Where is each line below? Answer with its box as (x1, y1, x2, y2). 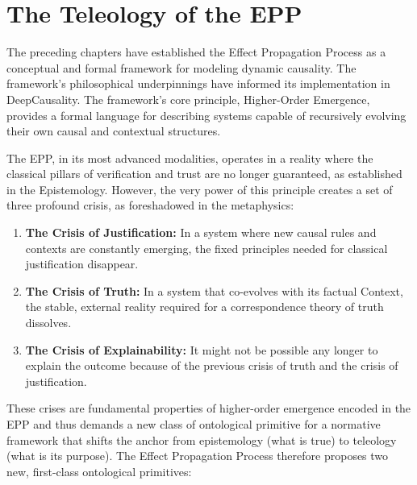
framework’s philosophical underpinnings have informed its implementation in (6, 75, 390, 92)
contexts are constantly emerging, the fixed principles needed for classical (25, 239, 388, 256)
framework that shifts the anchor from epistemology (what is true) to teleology (6, 431, 397, 448)
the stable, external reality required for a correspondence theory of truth (25, 298, 384, 315)
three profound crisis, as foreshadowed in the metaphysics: (6, 197, 294, 213)
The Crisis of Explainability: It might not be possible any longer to (25, 341, 378, 358)
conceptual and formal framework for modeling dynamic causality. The (6, 59, 357, 76)
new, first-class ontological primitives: (6, 462, 192, 479)
